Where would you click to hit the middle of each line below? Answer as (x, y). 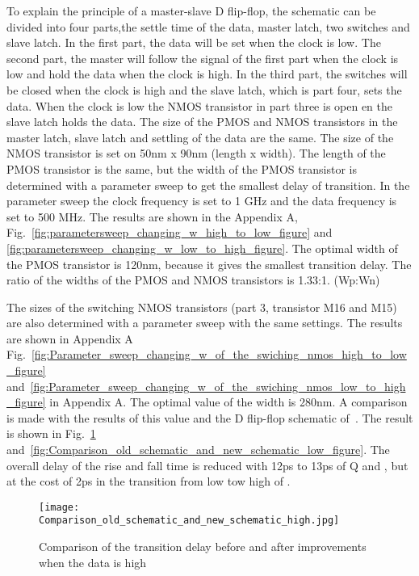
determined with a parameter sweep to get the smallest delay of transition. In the (208, 185)
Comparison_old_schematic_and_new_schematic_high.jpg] (189, 521)
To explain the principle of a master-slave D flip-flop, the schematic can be (191, 11)
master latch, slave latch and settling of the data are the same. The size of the (200, 137)
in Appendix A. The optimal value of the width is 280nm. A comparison (228, 402)
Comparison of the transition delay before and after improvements (203, 547)
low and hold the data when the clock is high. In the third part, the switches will (207, 74)
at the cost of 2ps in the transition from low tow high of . (149, 481)
